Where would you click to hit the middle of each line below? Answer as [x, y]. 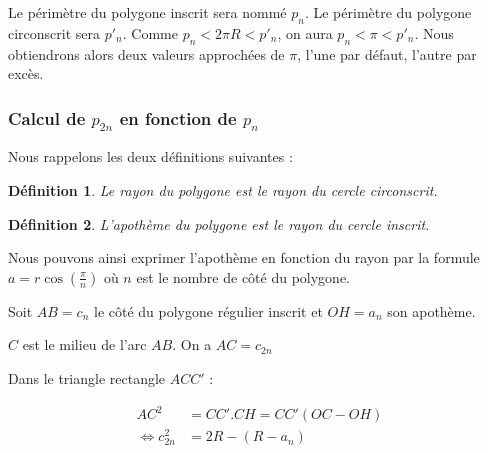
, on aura [305, 32]
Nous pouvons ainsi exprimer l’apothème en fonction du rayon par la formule [244, 257]
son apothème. [431, 310]
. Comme [150, 32]
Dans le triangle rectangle [87, 377]
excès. [26, 73]
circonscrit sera [54, 32]
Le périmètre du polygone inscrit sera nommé [147, 12]
